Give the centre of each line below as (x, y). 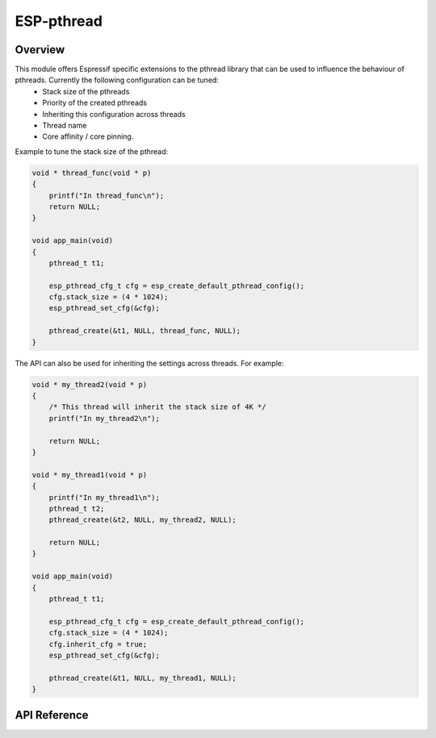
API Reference (52, 715)
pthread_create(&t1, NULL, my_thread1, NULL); (143, 678)
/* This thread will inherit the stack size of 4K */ (157, 407)
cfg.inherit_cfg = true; (98, 644)
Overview (40, 50)
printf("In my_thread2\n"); (105, 418)
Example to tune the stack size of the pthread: (92, 151)
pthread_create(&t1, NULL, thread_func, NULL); (145, 331)
